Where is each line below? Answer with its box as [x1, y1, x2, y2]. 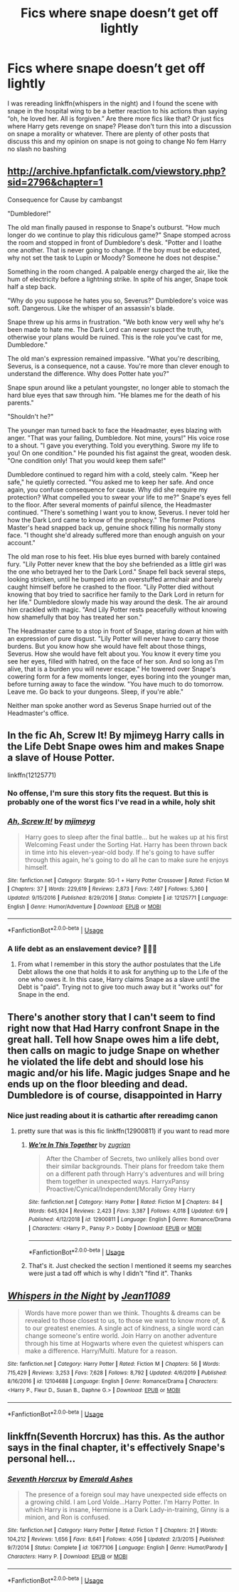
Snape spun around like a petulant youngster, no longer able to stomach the [7, 383, 230, 392]
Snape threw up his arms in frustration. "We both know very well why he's [7, 318, 225, 326]
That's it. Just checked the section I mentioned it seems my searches [28, 1262, 232, 1270]
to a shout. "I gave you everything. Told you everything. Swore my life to [7, 441, 219, 450]
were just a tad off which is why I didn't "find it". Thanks [28, 1269, 192, 1278]
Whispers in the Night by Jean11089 [7, 1289, 171, 1302]
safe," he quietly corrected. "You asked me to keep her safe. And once [7, 477, 214, 486]
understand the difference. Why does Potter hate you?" [7, 369, 169, 377]
